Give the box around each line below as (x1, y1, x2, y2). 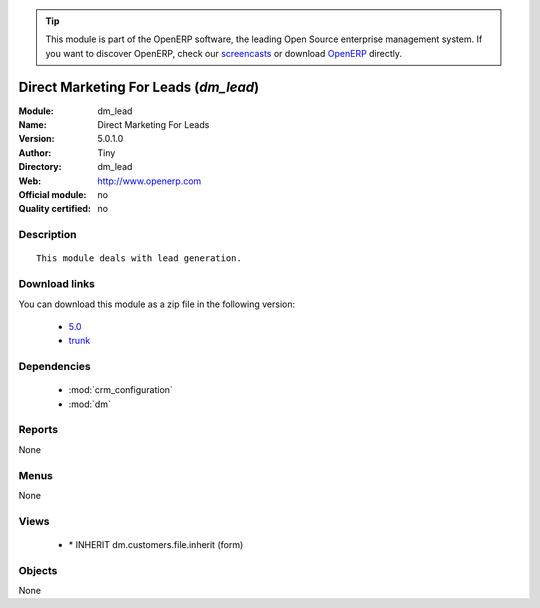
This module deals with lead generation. (36, 253, 242, 264)
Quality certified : (18, 203, 92, 215)
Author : (18, 146, 52, 159)
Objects (18, 563, 58, 577)
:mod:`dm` (68, 398, 112, 410)
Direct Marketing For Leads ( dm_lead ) (18, 78, 260, 95)
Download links (18, 277, 95, 291)
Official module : (18, 189, 87, 201)
